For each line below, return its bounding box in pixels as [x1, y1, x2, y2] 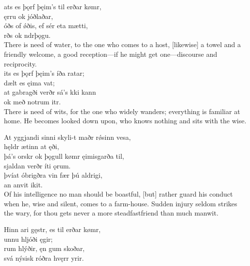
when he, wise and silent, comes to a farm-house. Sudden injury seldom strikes [4, 198, 237, 208]
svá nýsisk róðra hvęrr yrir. [4, 252, 84, 263]
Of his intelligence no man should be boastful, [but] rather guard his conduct [4, 189, 233, 199]
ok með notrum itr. [4, 96, 61, 106]
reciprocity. [4, 58, 37, 68]
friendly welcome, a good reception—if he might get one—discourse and [4, 49, 217, 59]
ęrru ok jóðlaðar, [4, 11, 53, 21]
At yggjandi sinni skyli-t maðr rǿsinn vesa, [4, 132, 131, 142]
